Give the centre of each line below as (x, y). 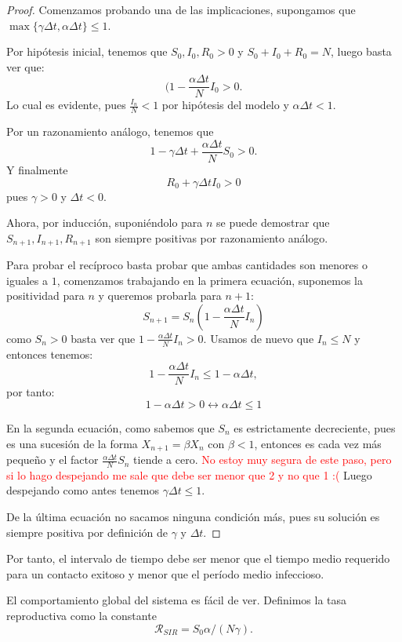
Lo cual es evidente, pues (66, 105)
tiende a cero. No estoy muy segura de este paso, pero (263, 460)
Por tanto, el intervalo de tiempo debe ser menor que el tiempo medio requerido (198, 558)
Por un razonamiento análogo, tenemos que (110, 131)
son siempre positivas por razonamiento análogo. (212, 237)
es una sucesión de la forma (72, 443)
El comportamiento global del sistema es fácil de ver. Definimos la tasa (177, 600)
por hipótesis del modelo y (225, 105)
